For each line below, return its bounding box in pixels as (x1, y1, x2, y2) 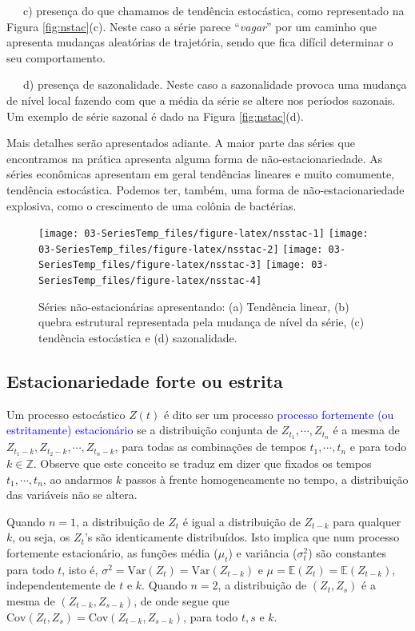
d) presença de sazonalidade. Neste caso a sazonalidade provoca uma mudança (22, 76, 407, 93)
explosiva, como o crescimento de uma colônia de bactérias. (6, 197, 297, 214)
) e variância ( (228, 545, 297, 561)
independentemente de (6, 577, 116, 593)
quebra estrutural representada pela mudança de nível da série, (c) (38, 314, 365, 330)
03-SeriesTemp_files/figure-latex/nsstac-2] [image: (38, 243, 323, 255)
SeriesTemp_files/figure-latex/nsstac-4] (38, 275, 262, 287)
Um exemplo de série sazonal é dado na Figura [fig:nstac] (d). (6, 107, 304, 124)
